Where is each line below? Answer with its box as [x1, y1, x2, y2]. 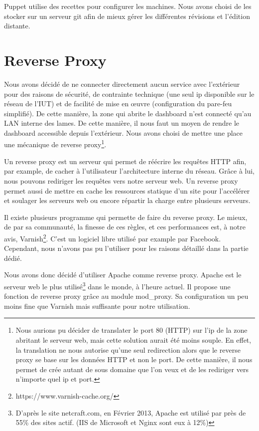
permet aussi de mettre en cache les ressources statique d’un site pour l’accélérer [4, 185, 250, 196]
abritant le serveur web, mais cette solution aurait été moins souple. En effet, [15, 334, 252, 345]
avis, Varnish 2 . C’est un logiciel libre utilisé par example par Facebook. [4, 231, 221, 243]
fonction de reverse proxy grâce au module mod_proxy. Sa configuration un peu [4, 291, 249, 301]
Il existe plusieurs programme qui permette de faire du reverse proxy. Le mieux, [4, 212, 248, 222]
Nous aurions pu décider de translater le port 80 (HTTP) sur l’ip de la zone [15, 325, 248, 335]
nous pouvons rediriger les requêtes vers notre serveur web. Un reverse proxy [4, 175, 238, 186]
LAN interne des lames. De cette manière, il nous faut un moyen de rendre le [4, 118, 240, 128]
